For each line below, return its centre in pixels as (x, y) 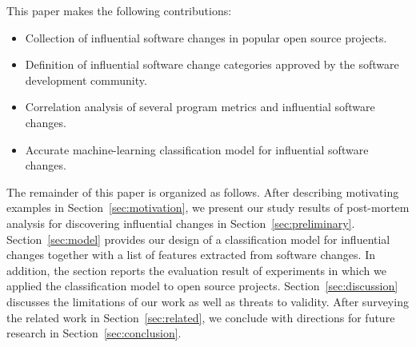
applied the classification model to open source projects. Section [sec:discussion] (202, 286)
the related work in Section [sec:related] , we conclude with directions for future (201, 317)
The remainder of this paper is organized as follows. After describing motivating (203, 191)
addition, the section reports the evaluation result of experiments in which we (196, 270)
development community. (86, 80)
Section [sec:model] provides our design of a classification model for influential (198, 239)
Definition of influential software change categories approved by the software (212, 64)
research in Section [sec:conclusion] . (94, 333)
